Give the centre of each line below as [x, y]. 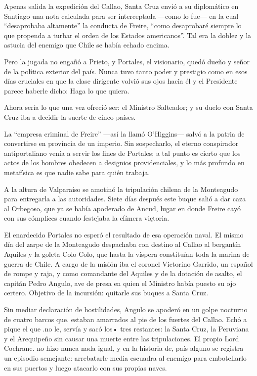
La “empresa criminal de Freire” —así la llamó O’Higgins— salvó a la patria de [124, 133]
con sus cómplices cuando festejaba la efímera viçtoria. [87, 218]
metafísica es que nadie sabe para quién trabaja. [77, 172]
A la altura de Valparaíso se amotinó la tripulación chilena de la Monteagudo [121, 189]
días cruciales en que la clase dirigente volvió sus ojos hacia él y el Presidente [121, 81]
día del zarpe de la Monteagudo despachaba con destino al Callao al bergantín [123, 244]
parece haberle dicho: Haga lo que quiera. [67, 90]
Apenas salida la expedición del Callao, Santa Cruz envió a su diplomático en [121, 6]
